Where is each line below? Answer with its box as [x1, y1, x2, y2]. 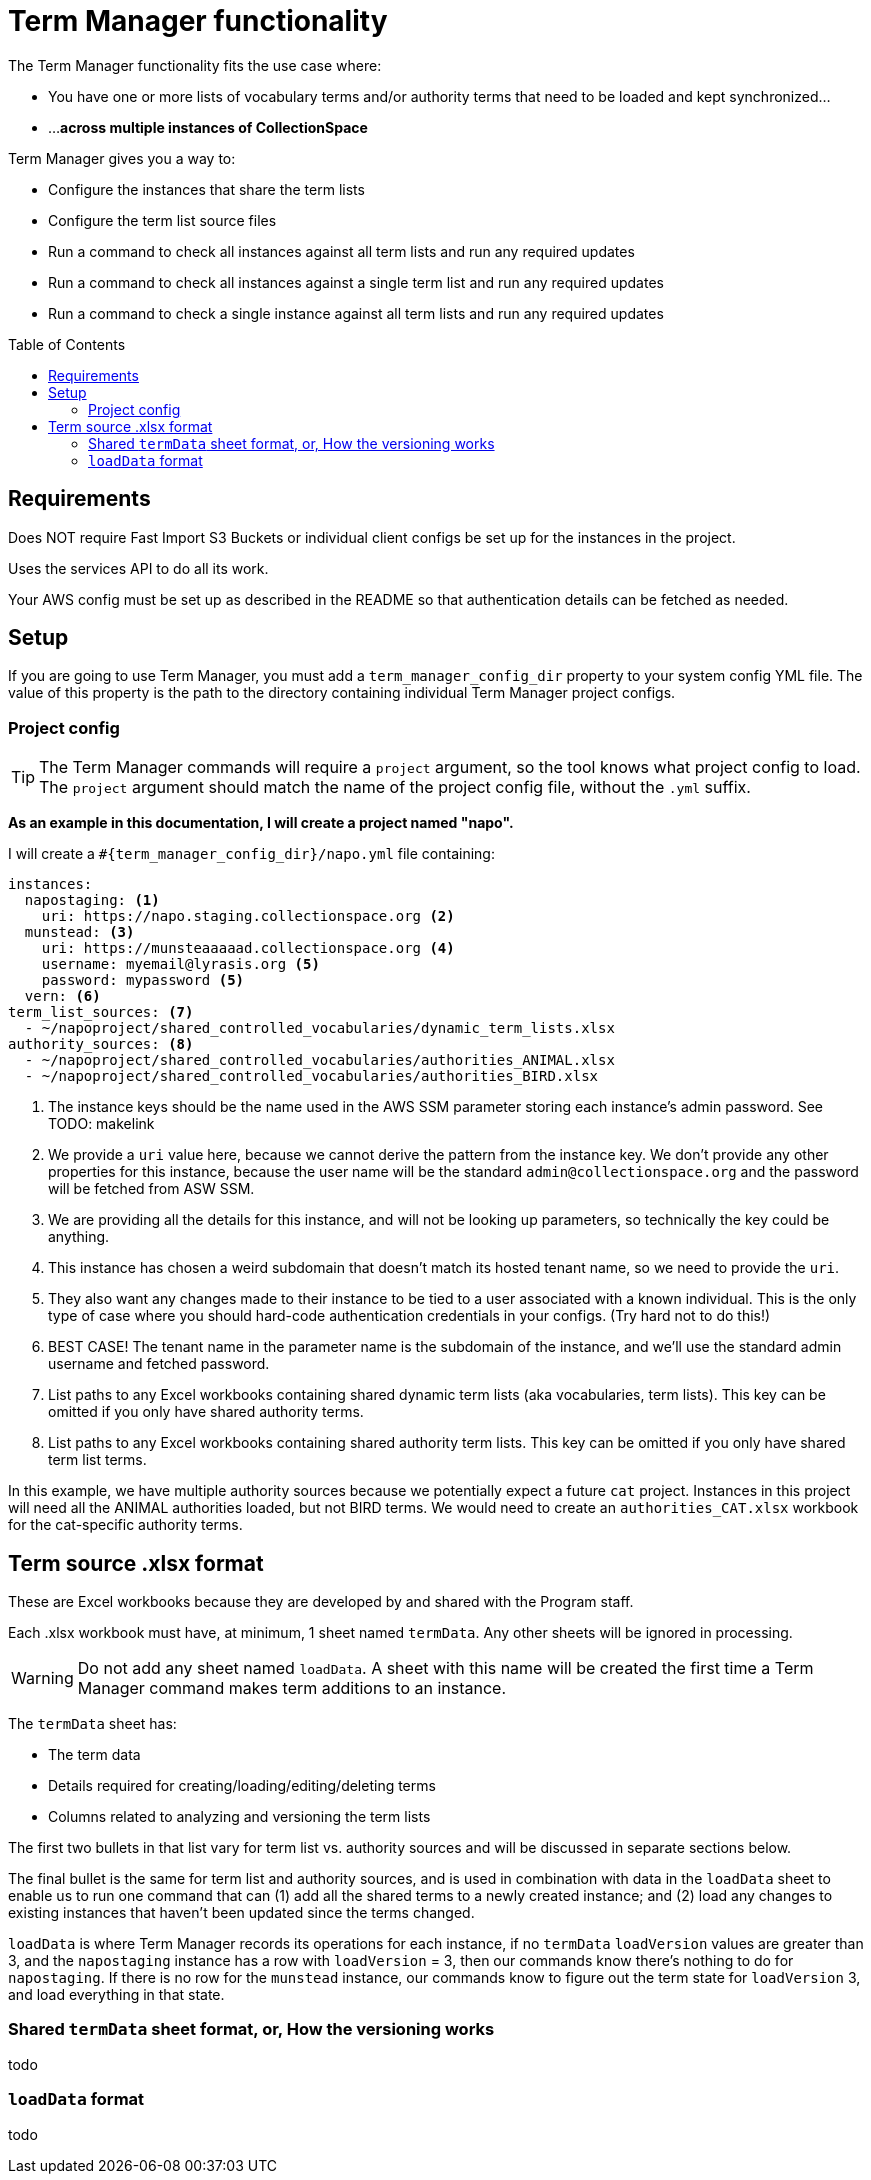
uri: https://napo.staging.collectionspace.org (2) [41, 908, 455, 925]
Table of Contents [8, 335, 126, 353]
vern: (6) [24, 988, 101, 1005]
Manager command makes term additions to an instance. [77, 1678, 507, 1699]
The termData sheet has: [8, 1715, 177, 1733]
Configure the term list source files [48, 211, 277, 229]
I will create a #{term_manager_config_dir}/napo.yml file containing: [8, 845, 495, 863]
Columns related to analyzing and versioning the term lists [48, 1808, 431, 1826]
